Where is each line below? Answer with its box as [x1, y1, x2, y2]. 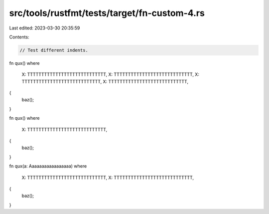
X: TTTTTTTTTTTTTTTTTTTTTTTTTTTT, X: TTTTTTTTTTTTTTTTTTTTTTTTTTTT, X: [21, 71, 199, 77]
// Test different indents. [19, 47, 88, 53]
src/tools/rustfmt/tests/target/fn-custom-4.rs [9, 7, 205, 18]
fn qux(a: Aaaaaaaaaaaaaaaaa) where [9, 163, 87, 169]
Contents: [9, 34, 29, 40]
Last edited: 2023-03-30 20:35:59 [9, 25, 80, 31]
